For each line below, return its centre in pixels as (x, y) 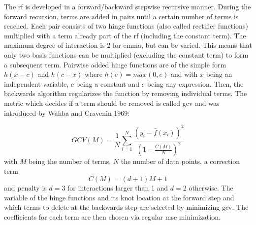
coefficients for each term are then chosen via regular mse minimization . (112, 216)
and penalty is (25, 188)
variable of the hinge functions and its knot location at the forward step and (119, 197)
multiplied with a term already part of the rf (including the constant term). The (125, 35)
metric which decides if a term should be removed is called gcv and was (112, 103)
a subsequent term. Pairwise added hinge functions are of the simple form (115, 64)
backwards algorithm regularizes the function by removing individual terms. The (126, 93)
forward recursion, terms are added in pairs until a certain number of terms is (121, 16)
